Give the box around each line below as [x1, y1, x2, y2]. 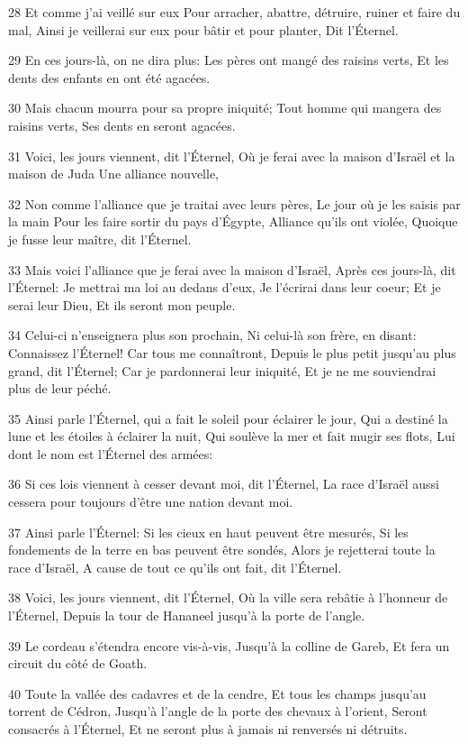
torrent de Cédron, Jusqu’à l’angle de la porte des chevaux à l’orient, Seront [8, 702, 427, 721]
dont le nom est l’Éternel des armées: [8, 444, 213, 463]
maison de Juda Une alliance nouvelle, [8, 164, 219, 183]
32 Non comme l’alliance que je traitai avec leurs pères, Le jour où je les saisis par [8, 194, 461, 213]
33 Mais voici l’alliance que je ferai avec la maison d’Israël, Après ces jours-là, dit [8, 260, 456, 279]
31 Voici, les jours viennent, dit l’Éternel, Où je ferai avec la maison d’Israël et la [8, 146, 455, 165]
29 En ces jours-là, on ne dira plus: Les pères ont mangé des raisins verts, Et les [8, 51, 449, 69]
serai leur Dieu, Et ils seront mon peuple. [8, 295, 236, 314]
